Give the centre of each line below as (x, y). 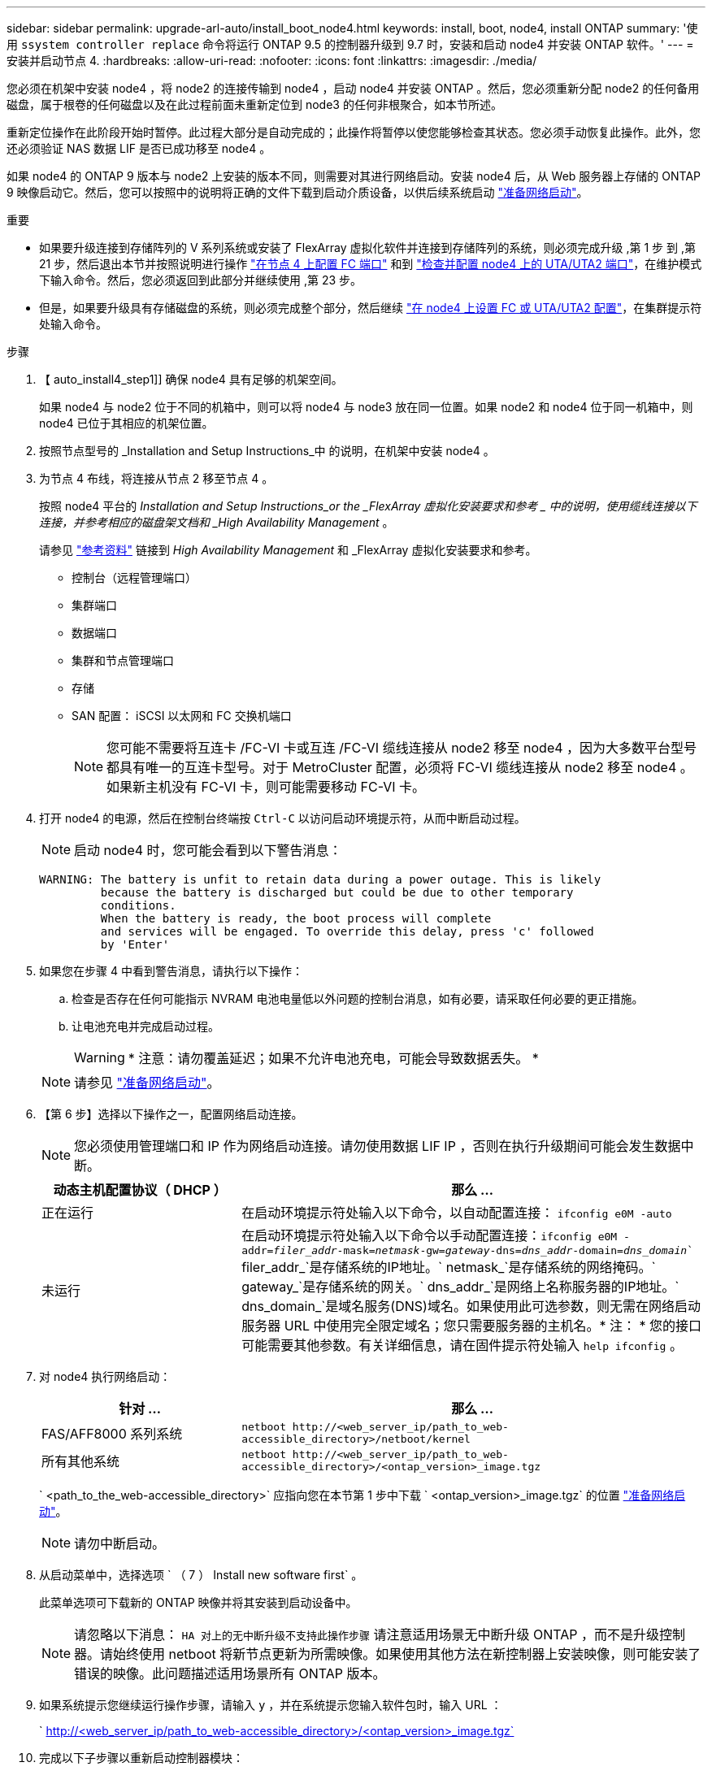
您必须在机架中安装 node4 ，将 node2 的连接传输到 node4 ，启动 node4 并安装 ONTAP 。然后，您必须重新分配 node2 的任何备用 (353, 88)
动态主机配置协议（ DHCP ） (140, 1190)
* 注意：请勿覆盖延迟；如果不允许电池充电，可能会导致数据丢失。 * (333, 1058)
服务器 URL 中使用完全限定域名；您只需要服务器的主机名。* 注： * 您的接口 (471, 1326)
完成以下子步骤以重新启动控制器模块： (141, 1758)
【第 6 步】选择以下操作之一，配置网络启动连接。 (171, 1114)
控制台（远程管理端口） (134, 577)
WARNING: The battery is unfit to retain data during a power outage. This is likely (320, 879)
